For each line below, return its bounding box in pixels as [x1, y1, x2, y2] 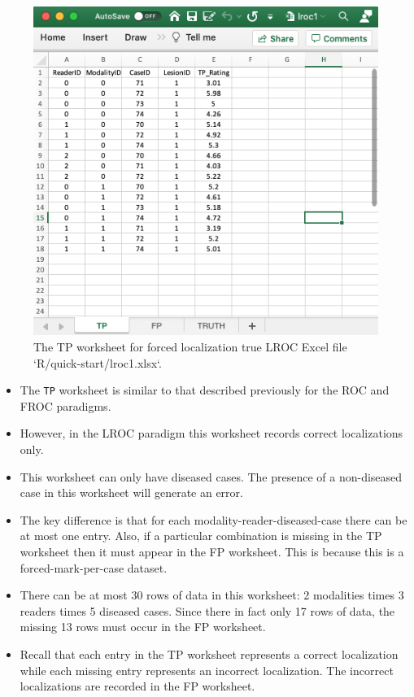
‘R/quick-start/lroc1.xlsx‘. [33, 354, 162, 371]
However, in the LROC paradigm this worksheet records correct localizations [20, 425, 403, 442]
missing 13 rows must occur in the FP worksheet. [20, 618, 266, 635]
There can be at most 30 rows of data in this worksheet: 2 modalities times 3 [20, 586, 404, 603]
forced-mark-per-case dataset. [20, 559, 168, 576]
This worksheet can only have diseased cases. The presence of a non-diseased [20, 468, 403, 485]
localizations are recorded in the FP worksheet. [20, 677, 255, 695]
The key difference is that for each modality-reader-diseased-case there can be [20, 511, 407, 528]
